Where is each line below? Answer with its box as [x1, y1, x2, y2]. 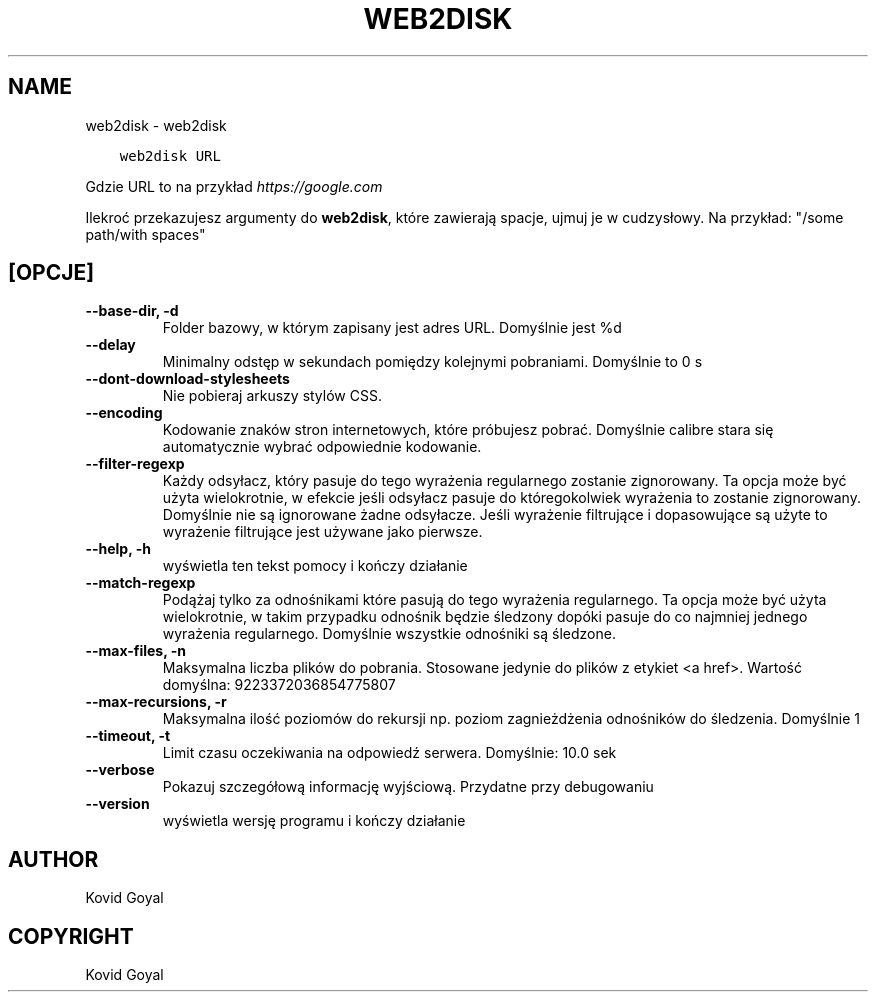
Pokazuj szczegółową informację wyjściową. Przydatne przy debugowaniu [162, 778, 654, 796]
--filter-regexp [85, 455, 185, 473]
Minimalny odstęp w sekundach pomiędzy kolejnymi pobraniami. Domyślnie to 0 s [162, 353, 703, 371]
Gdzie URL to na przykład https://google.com [85, 177, 383, 195]
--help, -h [85, 540, 151, 558]
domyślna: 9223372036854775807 [162, 676, 396, 694]
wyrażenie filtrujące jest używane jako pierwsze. [162, 523, 483, 541]
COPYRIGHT [8, 923, 134, 949]
